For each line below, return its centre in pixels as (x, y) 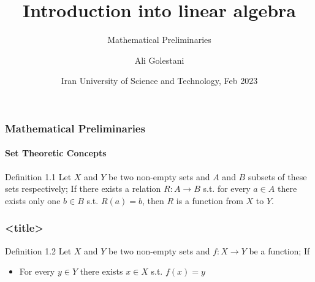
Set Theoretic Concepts (56, 153)
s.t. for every (227, 189)
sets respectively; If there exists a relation (83, 189)
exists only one (33, 200)
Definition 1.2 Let (38, 250)
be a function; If (279, 250)
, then (153, 200)
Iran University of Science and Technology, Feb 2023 (159, 81)
